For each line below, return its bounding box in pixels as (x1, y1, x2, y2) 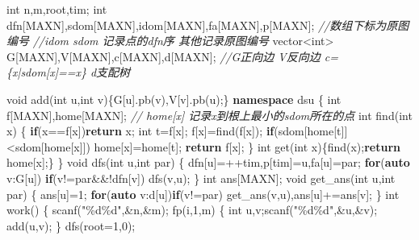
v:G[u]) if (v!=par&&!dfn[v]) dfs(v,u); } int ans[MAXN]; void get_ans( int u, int (6, 169, 396, 186)
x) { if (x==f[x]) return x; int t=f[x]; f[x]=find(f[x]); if (6, 122, 274, 139)
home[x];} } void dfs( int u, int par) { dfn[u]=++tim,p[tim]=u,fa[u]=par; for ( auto (6, 154, 410, 171)
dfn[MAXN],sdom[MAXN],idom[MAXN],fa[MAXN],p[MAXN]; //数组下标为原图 (6, 16, 409, 33)
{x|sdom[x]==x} (6, 64, 86, 81)
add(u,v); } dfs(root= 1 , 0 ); (6, 217, 136, 234)
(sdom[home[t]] (274, 122, 348, 139)
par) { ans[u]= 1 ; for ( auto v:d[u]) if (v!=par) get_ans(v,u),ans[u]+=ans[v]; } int (6, 185, 400, 202)
